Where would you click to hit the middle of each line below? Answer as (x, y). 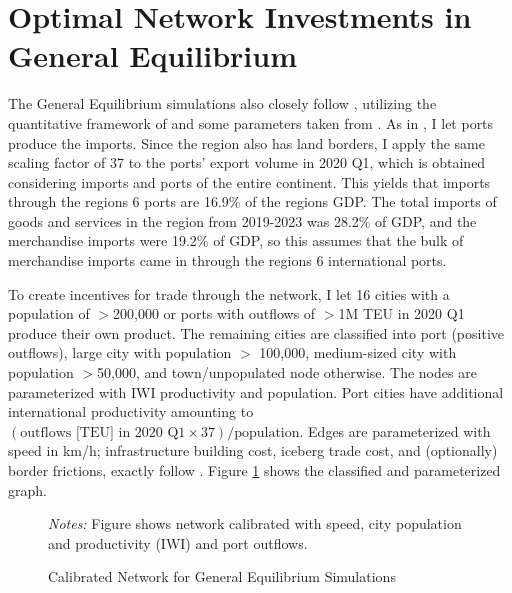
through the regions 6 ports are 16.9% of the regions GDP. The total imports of (252, 201)
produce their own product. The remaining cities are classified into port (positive (256, 332)
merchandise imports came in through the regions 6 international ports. (227, 260)
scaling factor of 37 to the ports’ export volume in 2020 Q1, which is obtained (247, 162)
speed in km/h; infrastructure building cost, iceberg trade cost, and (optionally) (253, 450)
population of (49, 313)
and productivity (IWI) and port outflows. (178, 542)
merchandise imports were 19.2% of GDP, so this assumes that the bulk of (236, 240)
